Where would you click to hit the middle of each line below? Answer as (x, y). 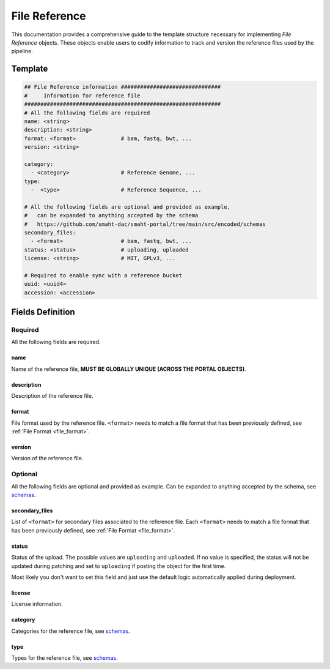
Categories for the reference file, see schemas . (71, 631)
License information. (37, 604)
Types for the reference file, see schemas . (65, 658)
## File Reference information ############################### (123, 87)
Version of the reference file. (47, 458)
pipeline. (22, 51)
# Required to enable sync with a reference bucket (103, 275)
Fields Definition (43, 312)
